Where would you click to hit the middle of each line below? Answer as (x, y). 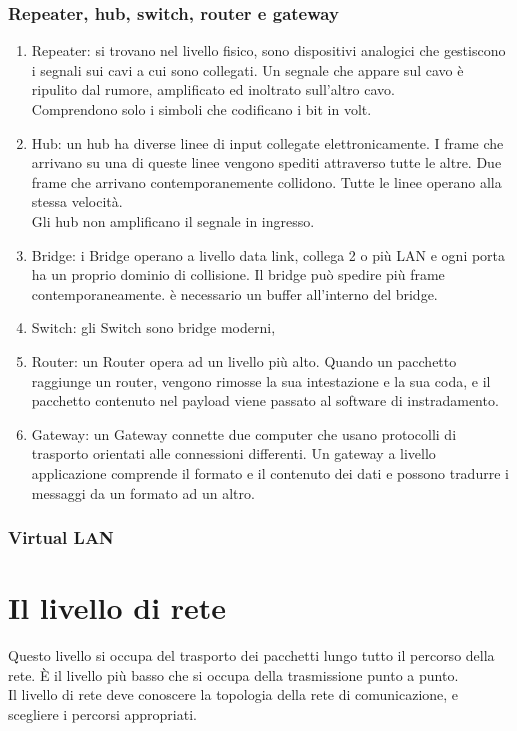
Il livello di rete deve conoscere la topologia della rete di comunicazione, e (233, 694)
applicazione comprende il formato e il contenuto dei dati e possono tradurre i (270, 472)
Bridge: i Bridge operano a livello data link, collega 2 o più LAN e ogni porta (268, 254)
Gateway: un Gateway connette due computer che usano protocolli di (244, 433)
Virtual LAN (61, 537)
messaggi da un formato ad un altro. (143, 492)
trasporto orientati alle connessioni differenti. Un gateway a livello (233, 453)
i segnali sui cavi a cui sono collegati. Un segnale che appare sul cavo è (247, 69)
